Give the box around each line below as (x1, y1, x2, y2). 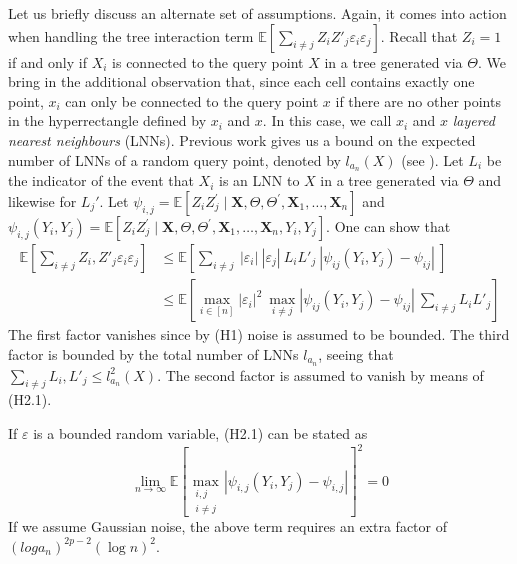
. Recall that (380, 25, 458, 46)
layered (452, 110, 495, 131)
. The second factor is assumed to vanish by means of (157, 364, 484, 385)
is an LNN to (219, 170, 300, 191)
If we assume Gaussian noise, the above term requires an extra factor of (8, 516, 447, 537)
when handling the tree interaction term (8, 25, 254, 46)
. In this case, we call (262, 110, 392, 131)
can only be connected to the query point (65, 90, 319, 111)
